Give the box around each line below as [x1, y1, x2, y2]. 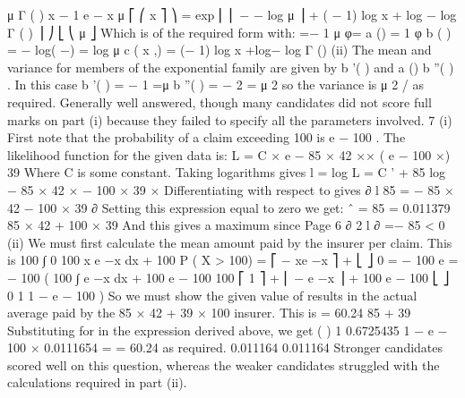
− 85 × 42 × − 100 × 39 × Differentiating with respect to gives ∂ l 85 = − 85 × [7, 180, 454, 199]
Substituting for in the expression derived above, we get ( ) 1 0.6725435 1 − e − [7, 320, 448, 339]
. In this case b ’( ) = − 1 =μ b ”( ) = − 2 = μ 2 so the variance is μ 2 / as [7, 75, 424, 94]
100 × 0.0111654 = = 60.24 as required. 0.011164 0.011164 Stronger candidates [7, 338, 443, 357]
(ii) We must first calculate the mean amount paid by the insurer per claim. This [7, 233, 452, 251]
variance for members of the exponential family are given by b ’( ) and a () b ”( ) [7, 57, 454, 76]
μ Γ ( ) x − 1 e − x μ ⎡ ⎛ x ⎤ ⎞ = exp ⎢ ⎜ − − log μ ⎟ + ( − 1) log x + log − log [7, 5, 457, 23]
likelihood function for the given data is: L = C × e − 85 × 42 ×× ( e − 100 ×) [7, 145, 451, 164]
